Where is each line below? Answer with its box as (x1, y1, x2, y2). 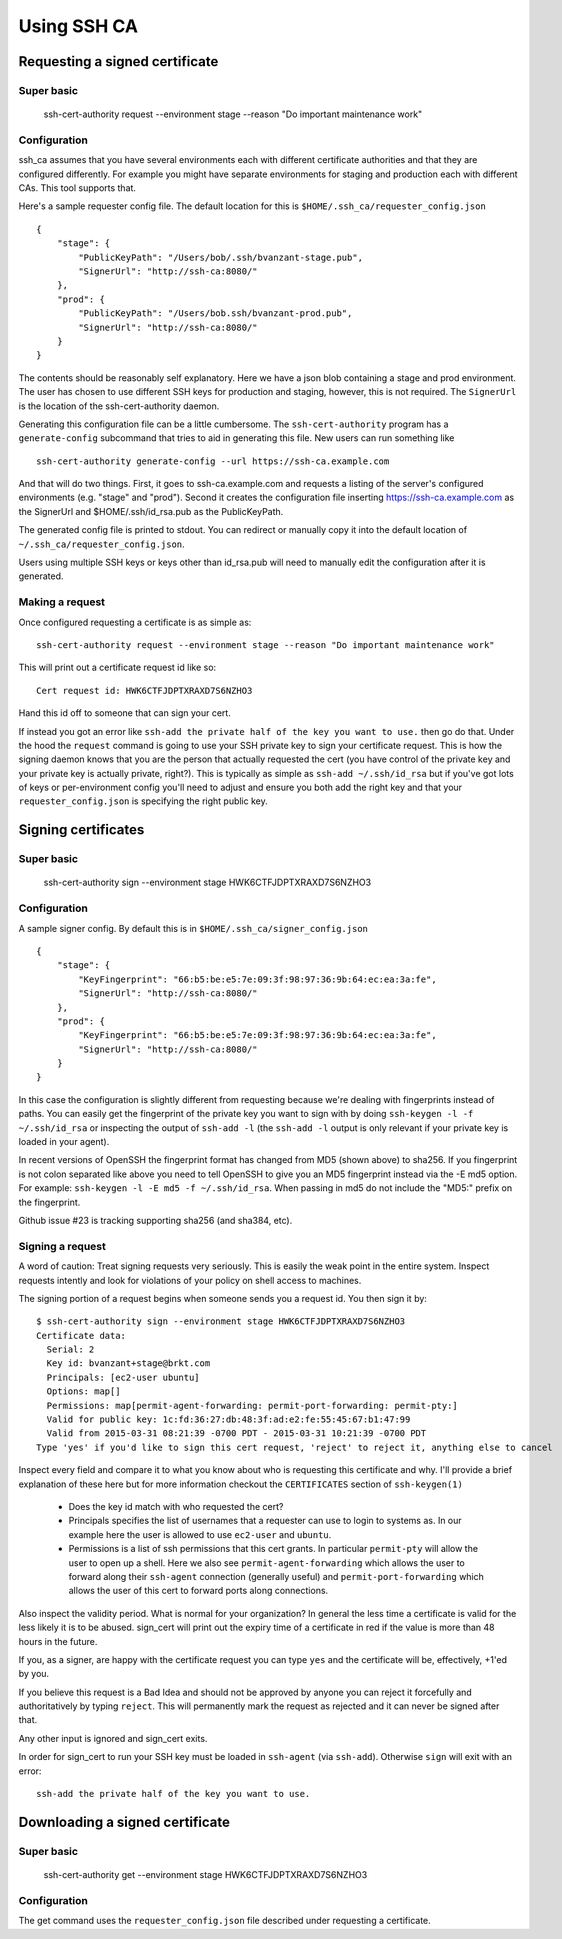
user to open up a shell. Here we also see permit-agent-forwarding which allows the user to (68, 1556, 465, 1569)
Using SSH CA (18, 15, 139, 37)
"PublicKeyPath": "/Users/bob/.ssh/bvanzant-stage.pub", (78, 251, 364, 263)
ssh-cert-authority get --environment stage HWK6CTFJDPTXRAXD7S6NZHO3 (43, 1869, 368, 1880)
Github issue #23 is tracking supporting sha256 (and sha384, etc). (18, 1215, 293, 1226)
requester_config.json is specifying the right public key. (18, 795, 269, 807)
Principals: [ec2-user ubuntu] (46, 1371, 200, 1383)
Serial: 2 (46, 1344, 95, 1355)
